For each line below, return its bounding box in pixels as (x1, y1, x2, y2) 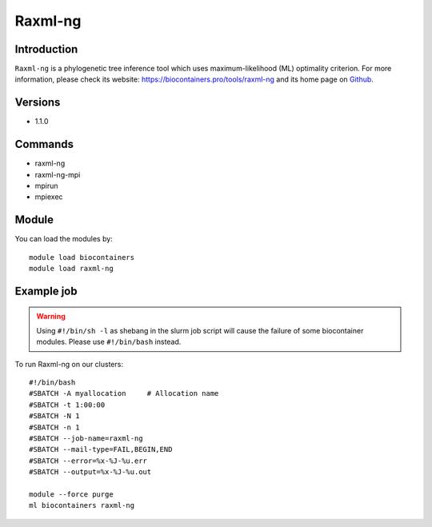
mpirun (34, 181, 59, 191)
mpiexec (34, 192, 63, 202)
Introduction (14, 42, 78, 56)
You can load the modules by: (14, 234, 114, 244)
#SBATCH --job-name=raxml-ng (29, 434, 143, 443)
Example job (14, 284, 78, 297)
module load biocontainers (29, 253, 135, 262)
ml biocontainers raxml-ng (29, 501, 135, 510)
